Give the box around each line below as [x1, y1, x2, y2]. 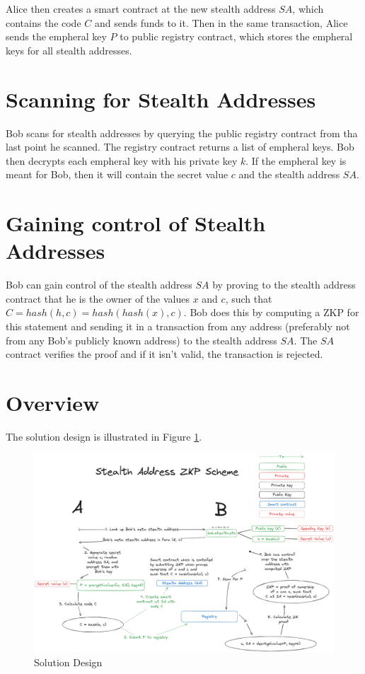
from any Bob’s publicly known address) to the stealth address [6, 332, 277, 347]
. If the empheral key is [245, 153, 347, 168]
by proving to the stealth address [212, 277, 356, 292]
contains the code [6, 15, 81, 30]
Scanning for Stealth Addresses [6, 84, 316, 113]
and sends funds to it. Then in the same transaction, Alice [94, 15, 348, 30]
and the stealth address [238, 167, 340, 182]
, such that [225, 291, 272, 306]
